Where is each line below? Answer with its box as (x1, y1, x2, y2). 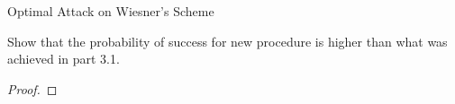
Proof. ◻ (7, 79, 58, 98)
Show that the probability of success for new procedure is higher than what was (7, 31, 448, 50)
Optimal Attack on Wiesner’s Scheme (7, 2, 214, 20)
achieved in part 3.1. (7, 49, 120, 68)
